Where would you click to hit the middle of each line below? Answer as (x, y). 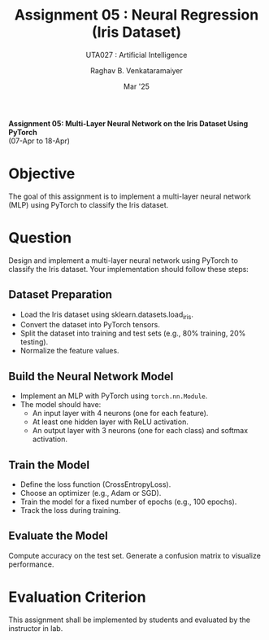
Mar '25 (137, 86)
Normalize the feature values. (69, 351)
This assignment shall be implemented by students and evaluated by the (129, 620)
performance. (31, 564)
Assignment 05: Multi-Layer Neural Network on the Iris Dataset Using (128, 123)
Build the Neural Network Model (91, 376)
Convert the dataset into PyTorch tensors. (90, 325)
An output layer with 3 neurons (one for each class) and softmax (140, 431)
